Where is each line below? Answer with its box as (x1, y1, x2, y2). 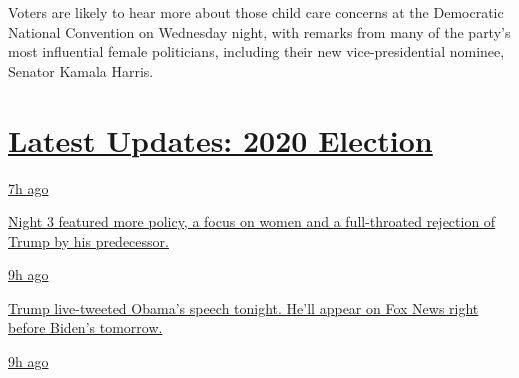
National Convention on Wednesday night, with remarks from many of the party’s (8, 21, 511, 42)
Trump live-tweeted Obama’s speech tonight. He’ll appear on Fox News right (8, 297, 479, 318)
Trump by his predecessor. (8, 230, 169, 251)
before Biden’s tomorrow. (8, 317, 163, 338)
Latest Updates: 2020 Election (8, 119, 433, 160)
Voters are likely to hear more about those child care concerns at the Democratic (8, 2, 504, 22)
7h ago (8, 177, 49, 198)
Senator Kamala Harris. (8, 60, 154, 81)
